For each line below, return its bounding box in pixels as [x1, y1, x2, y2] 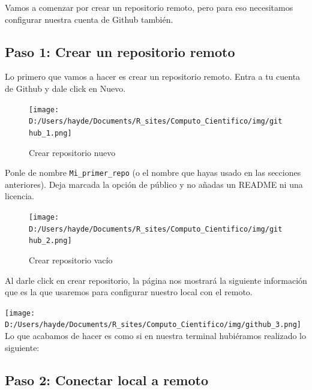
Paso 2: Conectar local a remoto [5, 370, 209, 389]
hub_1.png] [29, 128, 72, 137]
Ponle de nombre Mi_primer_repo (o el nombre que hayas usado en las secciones [5, 166, 301, 179]
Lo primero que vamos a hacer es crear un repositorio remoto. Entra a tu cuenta [5, 70, 301, 83]
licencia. [5, 190, 34, 202]
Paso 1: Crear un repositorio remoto [5, 42, 235, 61]
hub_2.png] [29, 236, 72, 245]
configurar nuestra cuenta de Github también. [5, 13, 173, 25]
